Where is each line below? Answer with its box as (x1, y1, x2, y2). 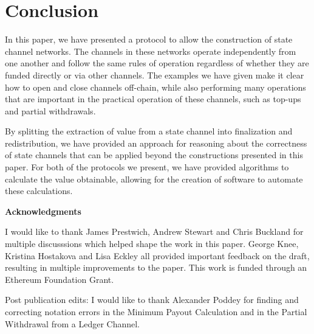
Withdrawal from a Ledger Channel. (5, 317, 140, 330)
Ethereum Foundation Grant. (5, 273, 114, 285)
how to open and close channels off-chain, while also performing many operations (5, 80, 306, 93)
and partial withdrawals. (5, 104, 96, 117)
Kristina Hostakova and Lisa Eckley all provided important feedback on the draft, (5, 249, 310, 262)
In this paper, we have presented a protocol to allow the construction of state (5, 33, 293, 46)
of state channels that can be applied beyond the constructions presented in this (5, 148, 303, 161)
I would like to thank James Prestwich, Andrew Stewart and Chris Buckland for (5, 225, 304, 238)
